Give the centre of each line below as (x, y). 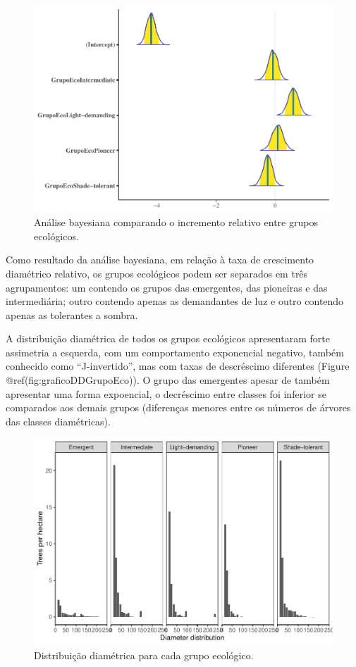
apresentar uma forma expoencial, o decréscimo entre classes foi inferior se (166, 393)
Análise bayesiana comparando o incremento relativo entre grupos (176, 222)
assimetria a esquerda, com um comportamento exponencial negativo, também (175, 352)
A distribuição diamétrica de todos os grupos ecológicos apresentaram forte (168, 338)
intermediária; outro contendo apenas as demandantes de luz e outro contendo (175, 301)
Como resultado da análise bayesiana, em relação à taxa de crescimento (160, 260)
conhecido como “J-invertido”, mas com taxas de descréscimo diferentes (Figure (178, 366)
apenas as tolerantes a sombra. (72, 314)
